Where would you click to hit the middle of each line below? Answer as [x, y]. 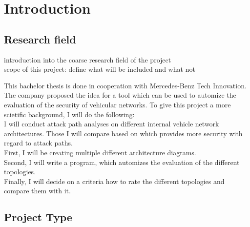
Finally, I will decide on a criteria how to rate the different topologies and [114, 181]
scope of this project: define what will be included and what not [100, 69]
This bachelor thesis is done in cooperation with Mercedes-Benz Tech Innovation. [125, 85]
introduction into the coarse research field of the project [88, 59]
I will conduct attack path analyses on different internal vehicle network [112, 124]
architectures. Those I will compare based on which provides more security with [123, 133]
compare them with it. [37, 191]
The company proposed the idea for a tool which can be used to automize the [120, 95]
